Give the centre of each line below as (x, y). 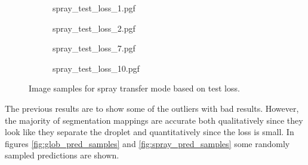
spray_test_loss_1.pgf (94, 8)
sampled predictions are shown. (62, 155)
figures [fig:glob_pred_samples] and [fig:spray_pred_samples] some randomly (147, 143)
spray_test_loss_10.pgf (96, 68)
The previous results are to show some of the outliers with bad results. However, (152, 108)
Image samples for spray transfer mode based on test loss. (134, 88)
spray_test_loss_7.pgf (94, 48)
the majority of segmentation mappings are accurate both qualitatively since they (154, 120)
